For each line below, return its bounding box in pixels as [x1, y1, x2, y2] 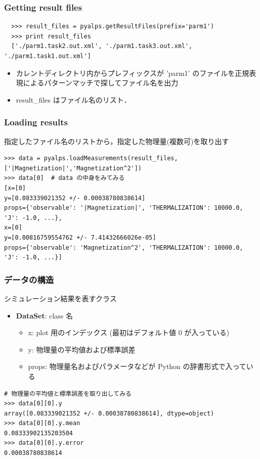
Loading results [4, 116, 68, 128]
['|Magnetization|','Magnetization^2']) [4, 164, 142, 172]
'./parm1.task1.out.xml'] [4, 53, 91, 60]
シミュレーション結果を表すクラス [4, 293, 117, 303]
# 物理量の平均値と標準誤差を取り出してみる [4, 390, 132, 397]
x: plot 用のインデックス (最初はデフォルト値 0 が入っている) [28, 327, 230, 338]
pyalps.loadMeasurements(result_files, [44, 155, 178, 162]
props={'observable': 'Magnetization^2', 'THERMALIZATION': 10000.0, [4, 244, 243, 251]
